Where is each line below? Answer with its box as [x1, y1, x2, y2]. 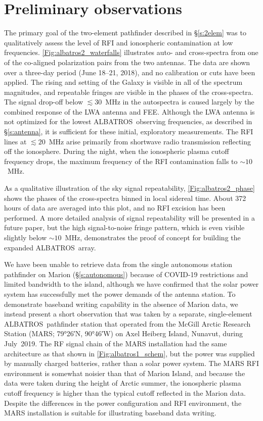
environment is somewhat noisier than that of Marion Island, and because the [4, 367, 245, 378]
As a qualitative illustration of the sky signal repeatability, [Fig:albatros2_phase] [4, 183, 255, 193]
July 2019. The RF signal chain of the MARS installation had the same [4, 338, 227, 348]
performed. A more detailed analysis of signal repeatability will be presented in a [4, 212, 255, 223]
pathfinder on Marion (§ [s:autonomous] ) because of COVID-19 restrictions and [4, 269, 248, 279]
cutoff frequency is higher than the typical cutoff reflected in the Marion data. [4, 387, 246, 398]
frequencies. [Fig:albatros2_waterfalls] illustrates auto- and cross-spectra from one [4, 47, 258, 58]
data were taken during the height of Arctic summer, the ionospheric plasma [4, 378, 241, 388]
